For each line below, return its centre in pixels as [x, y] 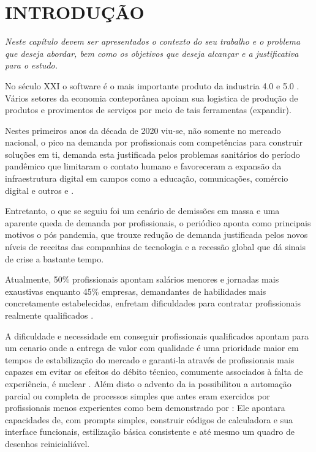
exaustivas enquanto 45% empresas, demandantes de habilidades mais [136, 291]
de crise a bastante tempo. [55, 258]
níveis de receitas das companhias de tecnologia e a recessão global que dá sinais [156, 247]
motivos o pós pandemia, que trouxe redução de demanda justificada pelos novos [156, 235]
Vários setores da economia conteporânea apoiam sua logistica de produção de [152, 98]
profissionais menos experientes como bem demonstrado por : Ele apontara [145, 408]
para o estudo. [32, 65]
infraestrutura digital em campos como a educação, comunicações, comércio [147, 178]
